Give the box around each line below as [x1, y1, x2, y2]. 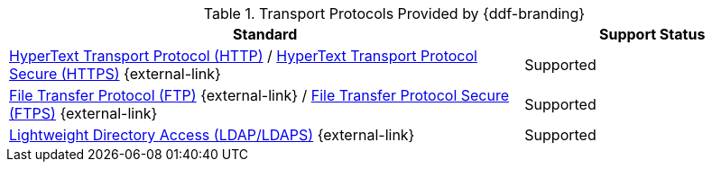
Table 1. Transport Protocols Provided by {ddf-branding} [203, 4, 586, 22]
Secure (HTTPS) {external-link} [9, 65, 221, 83]
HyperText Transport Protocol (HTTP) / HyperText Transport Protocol [9, 47, 477, 65]
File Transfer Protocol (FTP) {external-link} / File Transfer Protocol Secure [9, 86, 510, 104]
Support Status [598, 25, 706, 43]
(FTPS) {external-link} [9, 104, 158, 122]
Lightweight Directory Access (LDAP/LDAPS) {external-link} [9, 126, 415, 144]
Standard [233, 25, 298, 43]
